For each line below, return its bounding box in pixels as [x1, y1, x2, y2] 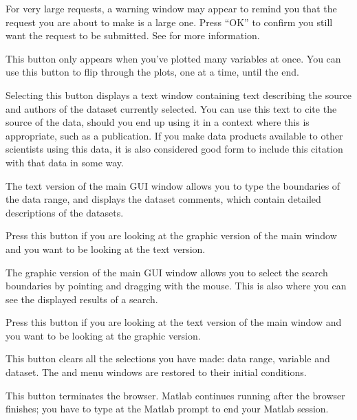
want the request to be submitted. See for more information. [6, 28, 260, 43]
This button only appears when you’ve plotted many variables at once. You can [6, 51, 341, 65]
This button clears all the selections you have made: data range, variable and [6, 351, 330, 366]
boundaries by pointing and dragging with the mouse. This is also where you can [6, 278, 347, 293]
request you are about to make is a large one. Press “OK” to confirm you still [6, 14, 333, 29]
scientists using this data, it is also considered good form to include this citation [6, 142, 343, 156]
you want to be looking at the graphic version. [6, 328, 201, 342]
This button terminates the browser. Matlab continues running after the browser [6, 388, 345, 402]
